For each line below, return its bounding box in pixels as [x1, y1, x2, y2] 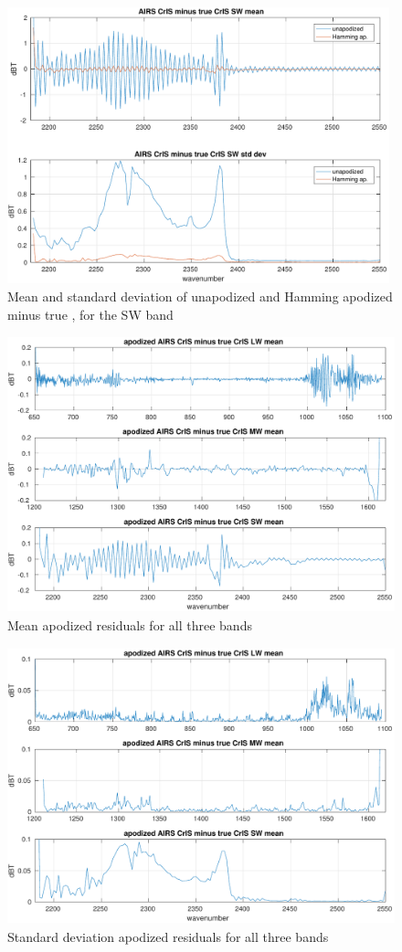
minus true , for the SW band [7, 304, 174, 323]
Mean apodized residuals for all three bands [7, 616, 252, 635]
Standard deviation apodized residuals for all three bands [7, 926, 329, 946]
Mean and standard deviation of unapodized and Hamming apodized [7, 286, 393, 305]
